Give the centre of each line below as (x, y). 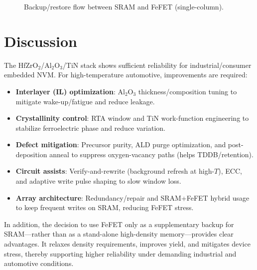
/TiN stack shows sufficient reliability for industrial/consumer (157, 65)
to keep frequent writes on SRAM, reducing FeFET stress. (105, 207)
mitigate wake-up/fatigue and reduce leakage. (85, 101)
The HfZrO (21, 65)
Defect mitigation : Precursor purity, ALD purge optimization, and (121, 144)
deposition (31, 154)
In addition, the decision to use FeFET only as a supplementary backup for (119, 224)
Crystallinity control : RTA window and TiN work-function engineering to (132, 118)
